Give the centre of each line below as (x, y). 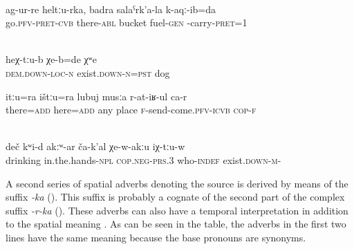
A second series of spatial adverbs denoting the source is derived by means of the (177, 183)
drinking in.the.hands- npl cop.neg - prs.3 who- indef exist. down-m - (143, 159)
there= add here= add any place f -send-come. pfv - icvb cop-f (131, 110)
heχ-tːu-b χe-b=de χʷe (51, 59)
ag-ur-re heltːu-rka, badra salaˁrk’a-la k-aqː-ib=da (111, 9)
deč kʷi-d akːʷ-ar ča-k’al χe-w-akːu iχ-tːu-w (95, 146)
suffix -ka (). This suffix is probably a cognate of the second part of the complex (175, 197)
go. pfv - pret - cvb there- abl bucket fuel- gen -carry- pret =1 (127, 22)
